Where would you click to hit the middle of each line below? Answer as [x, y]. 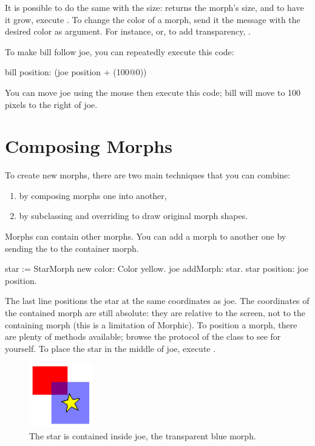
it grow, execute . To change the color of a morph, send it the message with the [153, 19]
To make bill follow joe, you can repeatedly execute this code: [120, 51]
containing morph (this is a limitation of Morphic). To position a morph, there [151, 324]
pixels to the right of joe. [51, 104]
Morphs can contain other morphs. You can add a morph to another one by [146, 236]
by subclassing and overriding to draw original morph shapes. [134, 216]
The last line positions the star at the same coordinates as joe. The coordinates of [157, 301]
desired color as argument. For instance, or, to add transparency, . [128, 31]
